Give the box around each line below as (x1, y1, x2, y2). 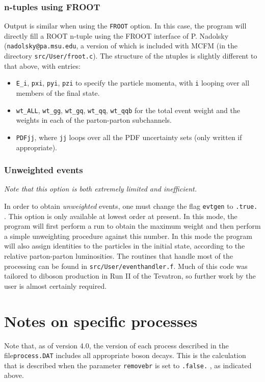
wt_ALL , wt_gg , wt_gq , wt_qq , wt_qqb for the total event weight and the (16, 104, 240, 115)
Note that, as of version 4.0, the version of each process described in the (4, 340, 229, 350)
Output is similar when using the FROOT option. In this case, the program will (4, 20, 247, 31)
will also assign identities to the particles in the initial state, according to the (4, 240, 245, 251)
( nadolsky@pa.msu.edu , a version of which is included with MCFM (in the (4, 40, 238, 51)
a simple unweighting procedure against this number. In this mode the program (4, 230, 253, 241)
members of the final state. (16, 88, 100, 98)
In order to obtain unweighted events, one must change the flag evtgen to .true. (4, 200, 258, 211)
